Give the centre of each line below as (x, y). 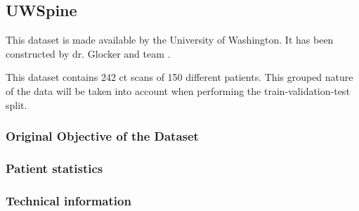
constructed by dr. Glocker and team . (88, 53)
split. (17, 104)
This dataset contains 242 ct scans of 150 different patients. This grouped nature (179, 77)
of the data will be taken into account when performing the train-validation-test (178, 90)
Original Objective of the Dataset (102, 136)
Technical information (68, 200)
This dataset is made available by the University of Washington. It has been (170, 40)
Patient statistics (54, 168)
